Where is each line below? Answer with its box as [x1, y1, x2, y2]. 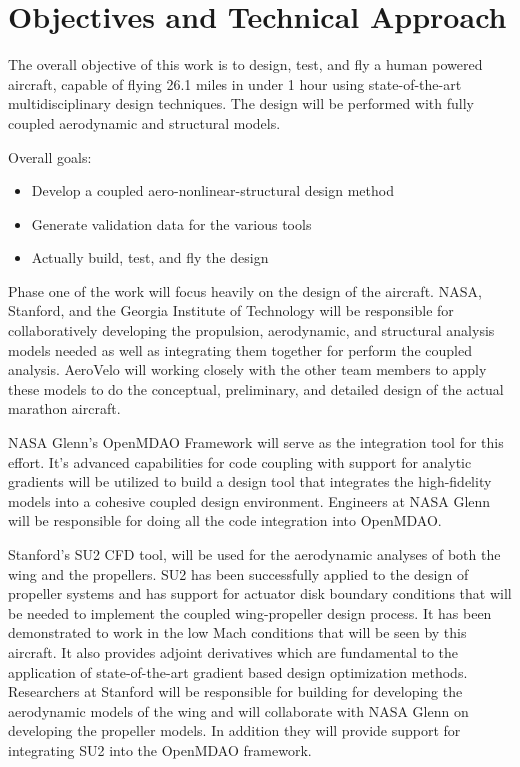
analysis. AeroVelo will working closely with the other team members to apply [8, 359, 487, 380]
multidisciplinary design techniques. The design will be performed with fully [8, 93, 474, 114]
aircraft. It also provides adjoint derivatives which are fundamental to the [8, 641, 459, 662]
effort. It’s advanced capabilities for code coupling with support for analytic [8, 451, 472, 472]
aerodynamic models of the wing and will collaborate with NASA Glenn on [8, 700, 469, 721]
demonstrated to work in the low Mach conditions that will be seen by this [8, 622, 467, 643]
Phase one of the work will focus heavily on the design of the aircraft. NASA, [8, 280, 482, 301]
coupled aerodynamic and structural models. [8, 112, 281, 133]
